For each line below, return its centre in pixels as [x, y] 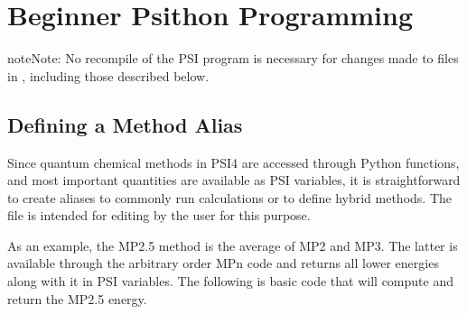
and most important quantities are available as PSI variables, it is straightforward [234, 180]
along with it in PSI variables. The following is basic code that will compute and [230, 281]
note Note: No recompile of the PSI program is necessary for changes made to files [233, 58]
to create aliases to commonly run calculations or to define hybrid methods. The [229, 197]
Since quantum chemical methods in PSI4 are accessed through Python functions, [233, 162]
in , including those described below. [108, 75]
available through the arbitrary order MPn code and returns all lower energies [223, 263]
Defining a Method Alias [125, 124]
